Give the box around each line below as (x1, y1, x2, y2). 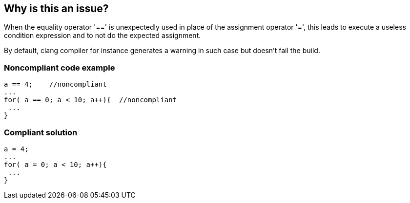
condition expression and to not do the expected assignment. (4, 31, 201, 40)
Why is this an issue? (4, 2, 109, 15)
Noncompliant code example (4, 62, 115, 73)
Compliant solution (4, 127, 78, 137)
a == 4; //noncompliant (4, 80, 107, 89)
